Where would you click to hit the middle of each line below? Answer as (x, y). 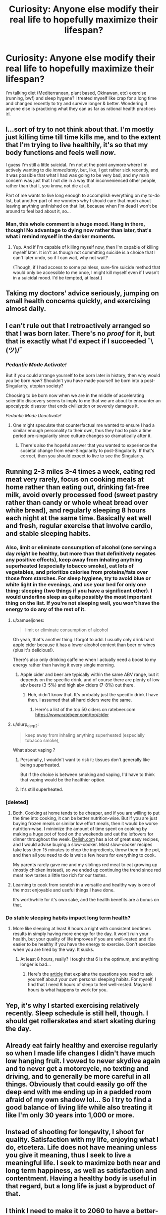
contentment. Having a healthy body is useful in (81, 1179)
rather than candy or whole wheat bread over (77, 502)
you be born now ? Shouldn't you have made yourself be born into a (74, 381)
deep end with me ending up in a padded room (79, 1092)
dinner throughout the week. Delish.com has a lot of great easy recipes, (86, 839)
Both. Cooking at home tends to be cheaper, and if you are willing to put (86, 813)
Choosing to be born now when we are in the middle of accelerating (75, 395)
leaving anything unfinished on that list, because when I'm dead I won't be (82, 206)
